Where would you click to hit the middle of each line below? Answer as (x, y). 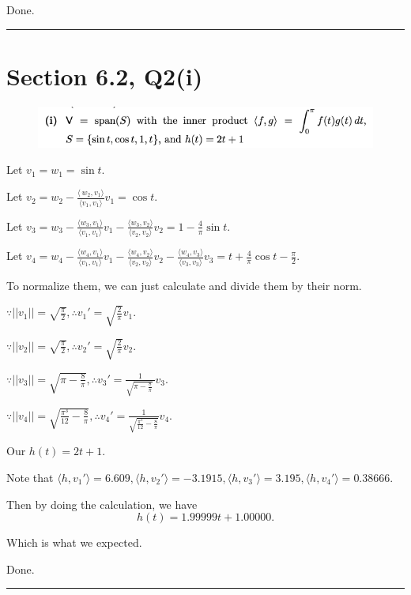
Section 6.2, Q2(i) (105, 75)
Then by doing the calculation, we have (102, 504)
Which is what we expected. (74, 542)
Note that (30, 477)
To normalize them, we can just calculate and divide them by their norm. (184, 285)
